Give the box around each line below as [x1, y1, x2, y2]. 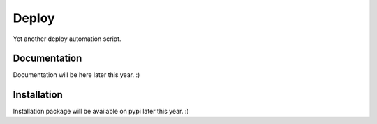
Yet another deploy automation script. [13, 35, 121, 43]
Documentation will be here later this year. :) [13, 71, 140, 79]
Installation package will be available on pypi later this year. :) [13, 107, 189, 116]
